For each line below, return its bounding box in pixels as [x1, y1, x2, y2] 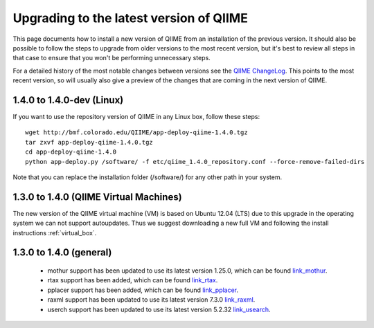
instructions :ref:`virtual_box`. [12, 228, 97, 237]
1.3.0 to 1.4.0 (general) [12, 246, 112, 259]
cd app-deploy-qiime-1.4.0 [25, 148, 117, 156]
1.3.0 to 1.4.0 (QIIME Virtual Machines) [12, 191, 183, 203]
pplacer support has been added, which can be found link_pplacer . [47, 286, 239, 294]
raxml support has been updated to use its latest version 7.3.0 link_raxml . [47, 295, 256, 304]
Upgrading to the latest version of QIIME [12, 10, 249, 26]
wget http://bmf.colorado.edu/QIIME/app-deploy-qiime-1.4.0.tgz [25, 129, 249, 136]
